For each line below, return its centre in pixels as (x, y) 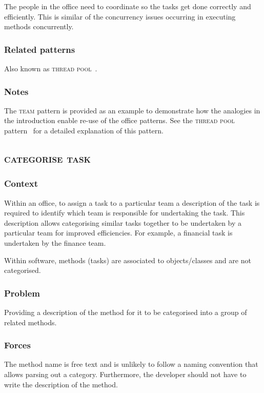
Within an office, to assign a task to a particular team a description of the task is (132, 202)
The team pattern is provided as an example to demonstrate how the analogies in (132, 110)
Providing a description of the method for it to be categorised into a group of (126, 312)
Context (21, 183)
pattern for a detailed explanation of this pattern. (84, 130)
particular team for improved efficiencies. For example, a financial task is (118, 233)
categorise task (48, 158)
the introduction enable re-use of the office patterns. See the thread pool (119, 120)
